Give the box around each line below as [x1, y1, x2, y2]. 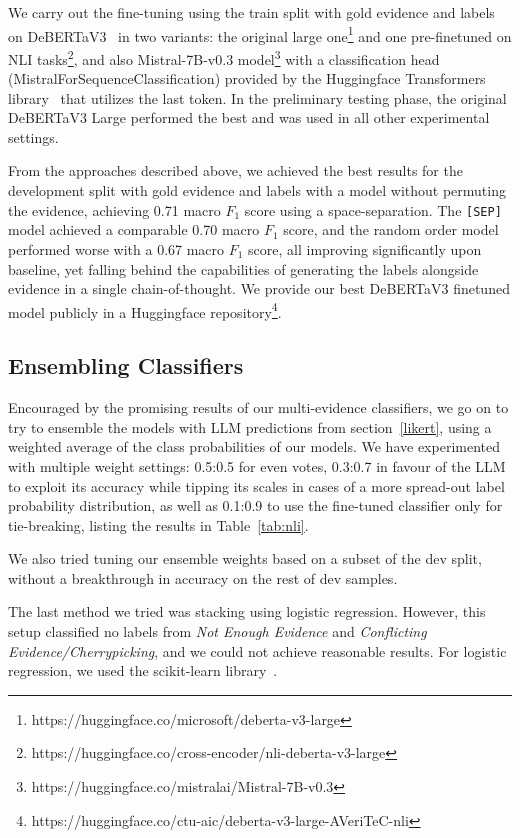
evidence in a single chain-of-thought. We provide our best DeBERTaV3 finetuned [8, 278, 510, 299]
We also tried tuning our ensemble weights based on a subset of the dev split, [8, 548, 482, 569]
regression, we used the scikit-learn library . [8, 660, 278, 681]
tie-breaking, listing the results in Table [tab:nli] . [8, 514, 309, 535]
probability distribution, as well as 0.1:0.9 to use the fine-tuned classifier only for [8, 495, 503, 516]
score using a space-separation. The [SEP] [244, 199, 502, 220]
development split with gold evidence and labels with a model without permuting [8, 180, 506, 201]
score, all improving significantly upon [248, 238, 482, 259]
